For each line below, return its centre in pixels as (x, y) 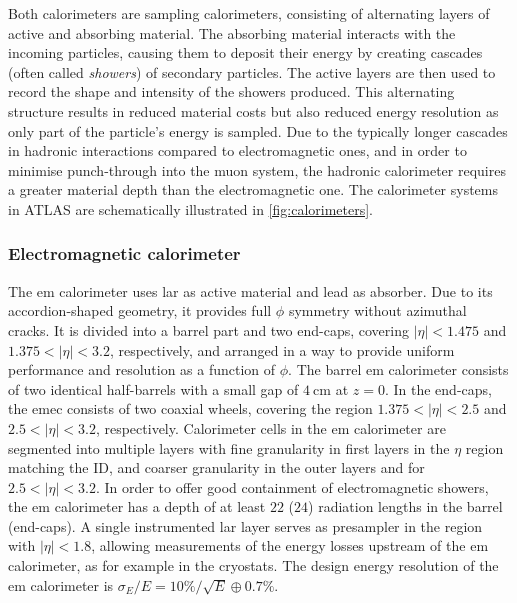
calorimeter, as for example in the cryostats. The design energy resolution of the (253, 565)
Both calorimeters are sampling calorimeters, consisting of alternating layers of (249, 13)
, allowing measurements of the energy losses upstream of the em (290, 545)
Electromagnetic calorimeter (124, 253)
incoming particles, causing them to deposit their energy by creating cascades (245, 52)
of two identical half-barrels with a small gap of (153, 388)
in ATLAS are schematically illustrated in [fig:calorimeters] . (191, 208)
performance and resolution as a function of (142, 369)
